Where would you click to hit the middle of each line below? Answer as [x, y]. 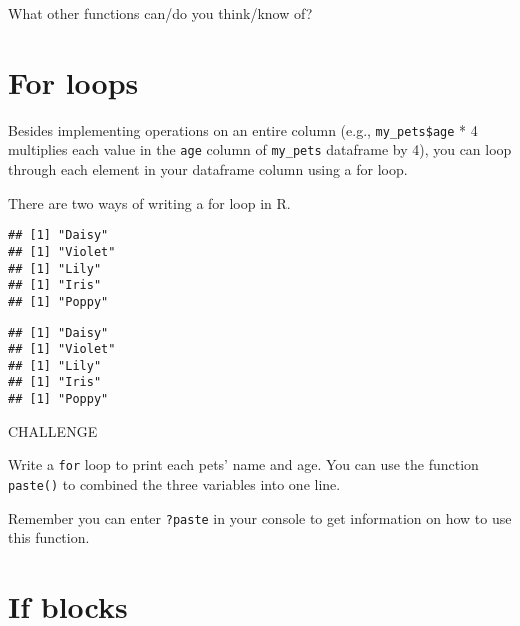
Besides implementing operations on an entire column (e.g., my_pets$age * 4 [243, 129]
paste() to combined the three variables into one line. [174, 484]
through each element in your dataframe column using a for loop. [208, 169]
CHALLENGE [53, 430]
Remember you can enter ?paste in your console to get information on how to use [260, 517]
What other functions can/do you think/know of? [160, 13]
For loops [73, 81]
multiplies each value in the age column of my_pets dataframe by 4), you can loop [260, 149]
